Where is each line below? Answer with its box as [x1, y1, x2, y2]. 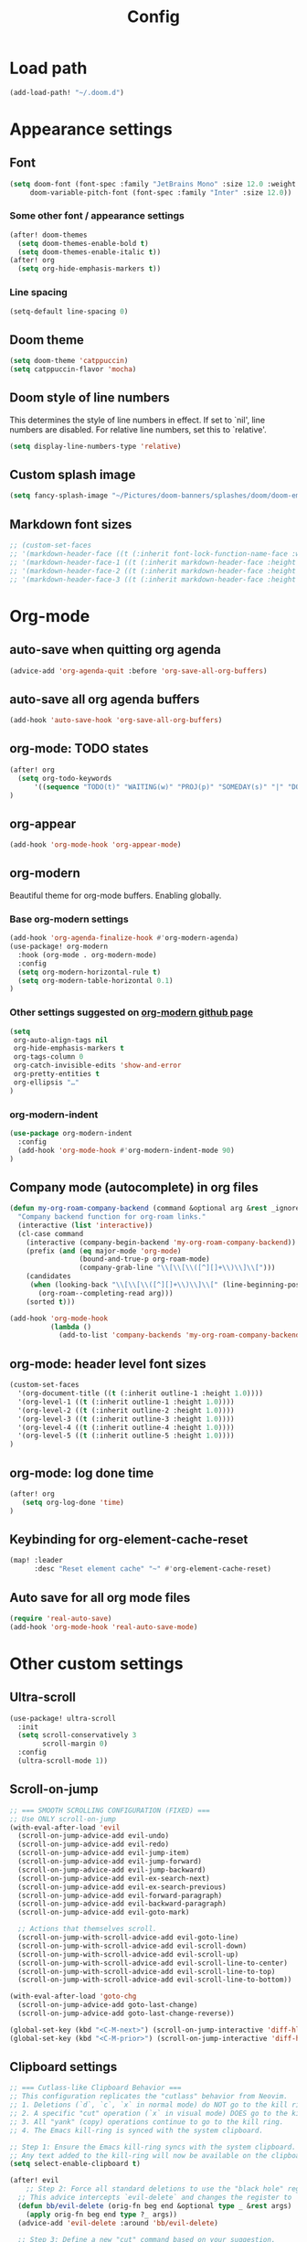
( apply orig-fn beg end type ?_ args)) [26, 2210, 178, 2219]
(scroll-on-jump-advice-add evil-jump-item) [17, 1849, 190, 1858]
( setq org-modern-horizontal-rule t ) [17, 967, 162, 977]
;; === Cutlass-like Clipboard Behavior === [9, 2083, 182, 2093]
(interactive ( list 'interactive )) [17, 1221, 153, 1230]
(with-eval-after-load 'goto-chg [9, 1991, 137, 2002]
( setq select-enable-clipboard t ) [9, 2160, 142, 2169]
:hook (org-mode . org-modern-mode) [17, 950, 157, 959]
